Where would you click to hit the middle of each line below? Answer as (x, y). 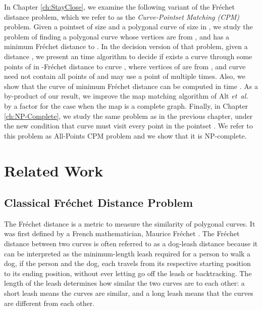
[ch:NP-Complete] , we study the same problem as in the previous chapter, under (128, 116)
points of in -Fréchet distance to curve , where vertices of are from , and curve (125, 66)
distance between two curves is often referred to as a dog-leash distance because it (131, 243)
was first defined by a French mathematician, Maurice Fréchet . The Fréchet (122, 233)
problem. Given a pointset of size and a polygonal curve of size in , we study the (128, 27)
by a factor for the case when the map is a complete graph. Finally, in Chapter (126, 105)
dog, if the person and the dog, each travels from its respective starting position (127, 263)
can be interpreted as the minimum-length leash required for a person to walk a (127, 253)
